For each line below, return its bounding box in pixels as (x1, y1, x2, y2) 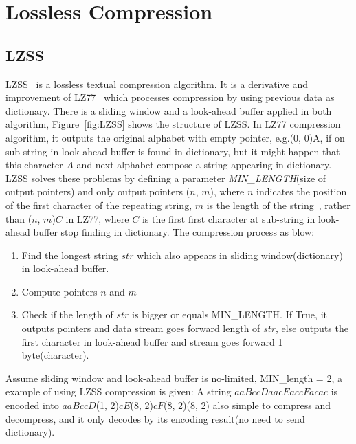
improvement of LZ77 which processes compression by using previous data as (5, 90, 335, 104)
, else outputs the (276, 321, 348, 335)
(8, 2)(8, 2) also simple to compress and (164, 398, 331, 412)
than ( (5, 211, 32, 225)
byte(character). (21, 348, 89, 362)
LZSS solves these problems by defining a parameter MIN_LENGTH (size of (5, 170, 326, 185)
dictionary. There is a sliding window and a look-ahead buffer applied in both (5, 103, 332, 118)
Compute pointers (21, 284, 98, 298)
